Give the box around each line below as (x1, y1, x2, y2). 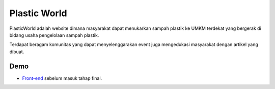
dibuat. (9, 49, 24, 55)
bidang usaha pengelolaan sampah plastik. (9, 32, 99, 38)
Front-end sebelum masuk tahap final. (22, 75, 102, 81)
